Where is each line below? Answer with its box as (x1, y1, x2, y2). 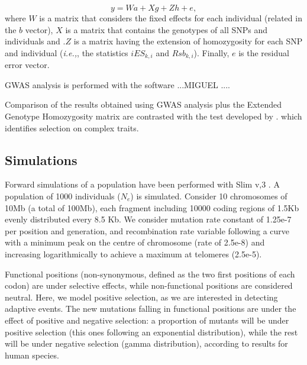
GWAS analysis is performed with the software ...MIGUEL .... (5, 78, 230, 91)
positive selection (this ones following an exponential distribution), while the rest (5, 325, 298, 338)
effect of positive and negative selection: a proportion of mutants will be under (5, 314, 289, 326)
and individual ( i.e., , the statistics (5, 46, 128, 59)
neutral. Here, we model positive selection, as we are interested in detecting (5, 290, 278, 303)
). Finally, (193, 46, 230, 59)
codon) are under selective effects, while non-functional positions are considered (5, 279, 293, 292)
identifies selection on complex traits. (5, 121, 139, 134)
